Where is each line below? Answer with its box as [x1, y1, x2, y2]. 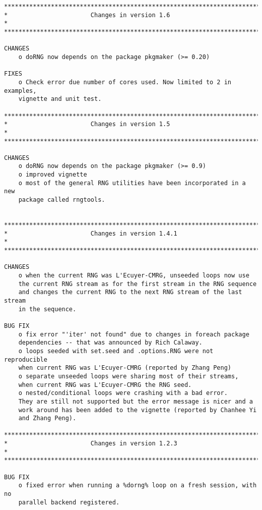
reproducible [4, 356, 47, 363]
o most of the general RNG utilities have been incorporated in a [18, 179, 246, 187]
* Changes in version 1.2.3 [4, 440, 177, 447]
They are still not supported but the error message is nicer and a [18, 398, 253, 405]
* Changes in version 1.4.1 [4, 230, 177, 237]
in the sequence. [18, 305, 77, 313]
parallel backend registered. [18, 498, 120, 506]
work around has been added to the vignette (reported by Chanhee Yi [18, 406, 257, 414]
